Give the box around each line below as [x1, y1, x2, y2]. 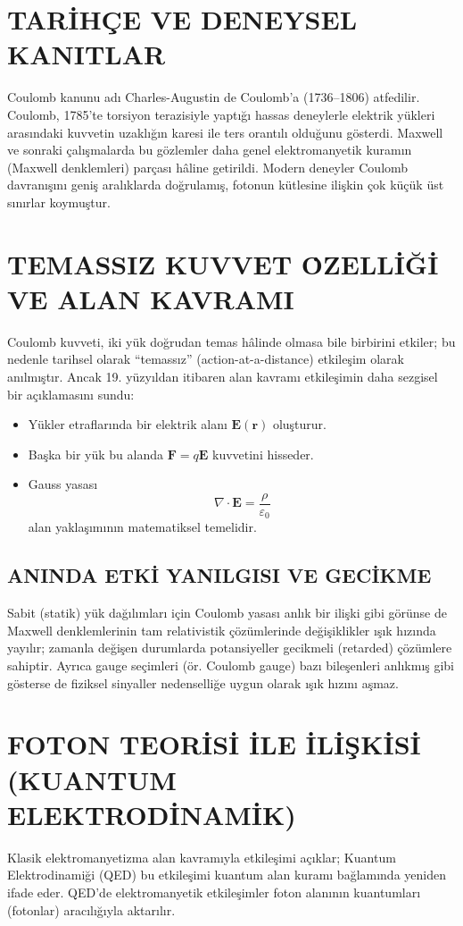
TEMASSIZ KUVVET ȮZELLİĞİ [7, 245, 439, 282]
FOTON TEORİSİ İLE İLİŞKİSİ [7, 726, 421, 762]
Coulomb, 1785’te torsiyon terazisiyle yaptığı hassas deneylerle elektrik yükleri [7, 105, 435, 123]
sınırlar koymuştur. [7, 192, 111, 211]
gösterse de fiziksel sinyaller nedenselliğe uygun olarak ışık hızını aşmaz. [7, 673, 399, 692]
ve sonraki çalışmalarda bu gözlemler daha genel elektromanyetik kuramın [7, 140, 412, 159]
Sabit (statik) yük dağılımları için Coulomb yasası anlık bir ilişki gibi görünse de [7, 603, 447, 622]
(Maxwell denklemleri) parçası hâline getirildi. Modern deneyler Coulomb [7, 157, 409, 176]
